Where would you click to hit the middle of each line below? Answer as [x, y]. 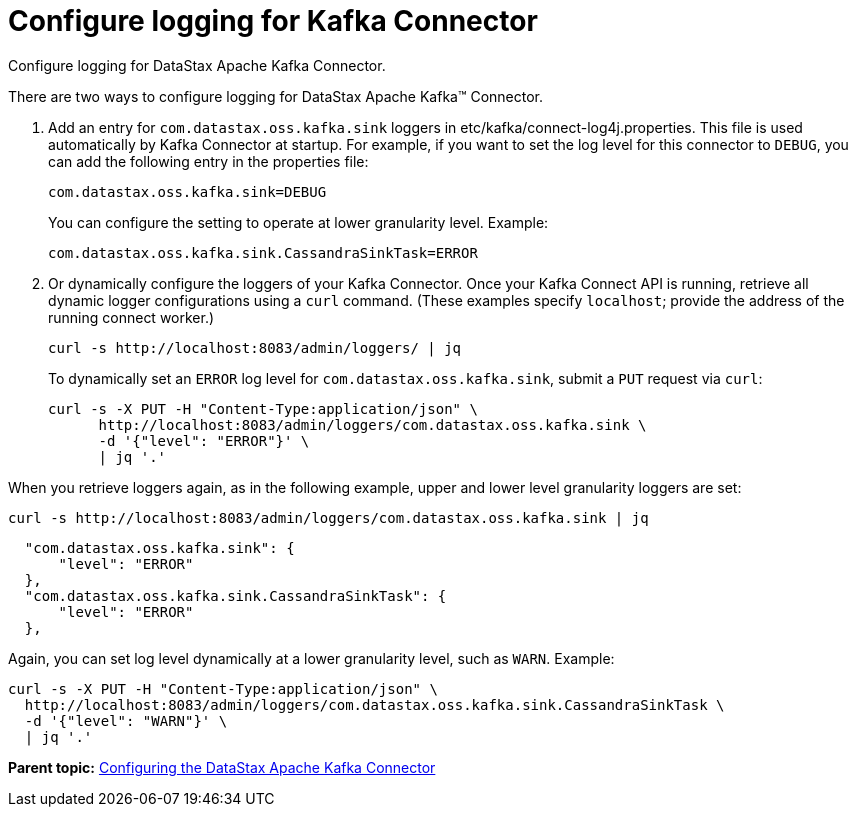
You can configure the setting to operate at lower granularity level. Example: [298, 222]
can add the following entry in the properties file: [208, 161]
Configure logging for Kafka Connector [273, 21]
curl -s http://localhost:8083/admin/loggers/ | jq [255, 347]
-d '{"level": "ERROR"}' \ [204, 440]
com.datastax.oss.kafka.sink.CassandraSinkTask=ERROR [263, 252]
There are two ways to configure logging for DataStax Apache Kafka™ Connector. [276, 96]
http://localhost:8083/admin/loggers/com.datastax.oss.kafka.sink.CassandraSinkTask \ [374, 704]
